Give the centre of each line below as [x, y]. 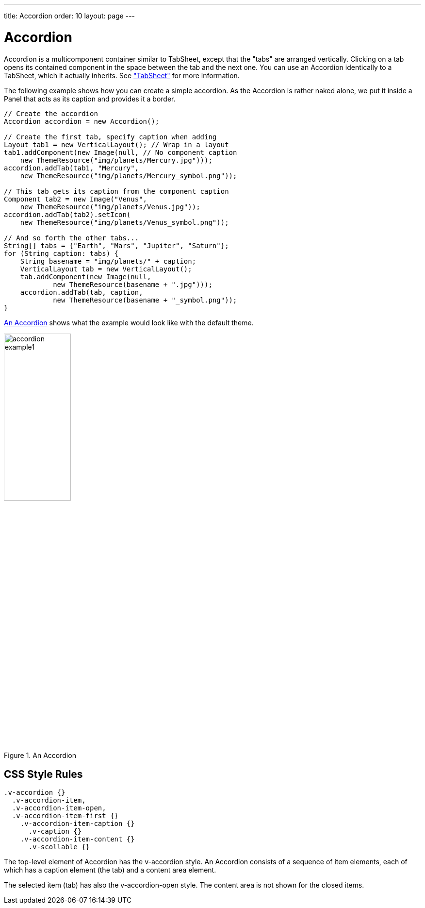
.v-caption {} [55, 832]
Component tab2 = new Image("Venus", [76, 199]
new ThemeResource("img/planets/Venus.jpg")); [110, 207]
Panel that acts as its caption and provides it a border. [90, 99]
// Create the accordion [51, 113]
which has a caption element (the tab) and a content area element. [110, 870]
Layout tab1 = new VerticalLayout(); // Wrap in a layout [116, 144]
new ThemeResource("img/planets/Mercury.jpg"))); [116, 160]
